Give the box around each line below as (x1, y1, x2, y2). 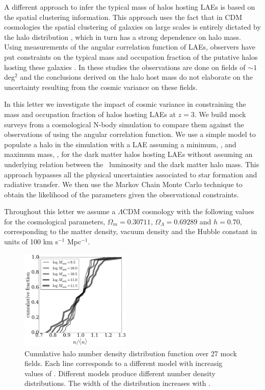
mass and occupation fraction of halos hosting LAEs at (4, 108, 176, 119)
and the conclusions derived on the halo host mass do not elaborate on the (20, 72, 253, 82)
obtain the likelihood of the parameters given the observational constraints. (4, 189, 239, 199)
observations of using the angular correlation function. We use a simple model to (4, 129, 256, 140)
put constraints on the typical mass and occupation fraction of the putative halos (4, 51, 258, 62)
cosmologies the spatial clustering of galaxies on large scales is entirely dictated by (4, 21, 261, 32)
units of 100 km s (4, 236, 58, 247)
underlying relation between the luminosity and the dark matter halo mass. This (4, 158, 259, 169)
